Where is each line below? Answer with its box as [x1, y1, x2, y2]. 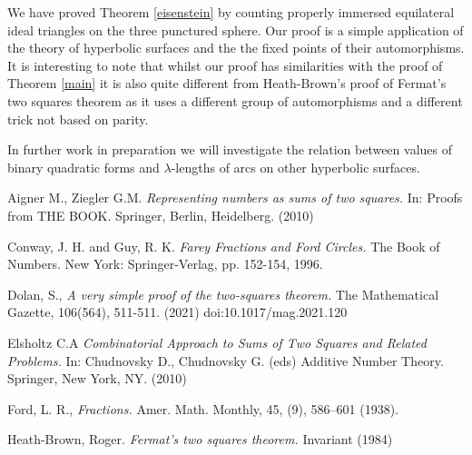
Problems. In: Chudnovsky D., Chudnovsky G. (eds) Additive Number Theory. [7, 351, 444, 370]
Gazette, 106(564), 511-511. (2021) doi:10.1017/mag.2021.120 [7, 302, 348, 321]
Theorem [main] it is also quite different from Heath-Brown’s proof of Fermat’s [7, 74, 447, 93]
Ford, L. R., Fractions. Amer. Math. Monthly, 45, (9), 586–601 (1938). [7, 399, 399, 418]
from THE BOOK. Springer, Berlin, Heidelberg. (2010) [7, 205, 314, 224]
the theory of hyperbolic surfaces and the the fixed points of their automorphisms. [7, 38, 465, 57]
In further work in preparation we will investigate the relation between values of [7, 140, 452, 159]
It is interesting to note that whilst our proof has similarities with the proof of [7, 55, 443, 74]
